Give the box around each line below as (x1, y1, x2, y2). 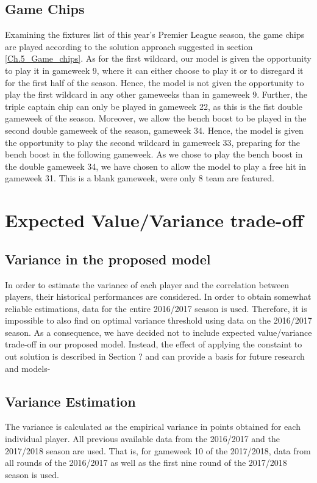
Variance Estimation (5, 391, 136, 410)
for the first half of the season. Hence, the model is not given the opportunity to (5, 76, 304, 89)
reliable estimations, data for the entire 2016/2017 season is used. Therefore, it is (5, 302, 307, 314)
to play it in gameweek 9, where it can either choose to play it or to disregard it (5, 64, 304, 76)
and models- (5, 361, 51, 374)
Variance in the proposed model (5, 249, 211, 268)
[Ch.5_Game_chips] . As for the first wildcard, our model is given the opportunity (5, 52, 312, 65)
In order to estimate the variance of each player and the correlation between (5, 278, 290, 291)
